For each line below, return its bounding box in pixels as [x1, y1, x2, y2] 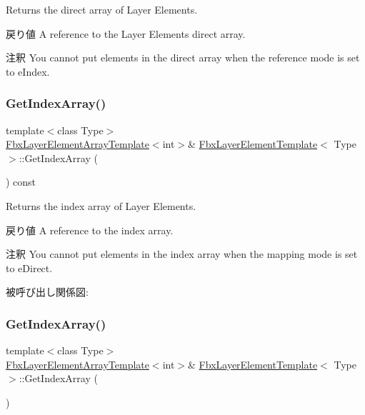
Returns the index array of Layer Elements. [6, 198, 196, 213]
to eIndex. [6, 64, 50, 79]
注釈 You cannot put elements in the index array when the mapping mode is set [6, 246, 358, 261]
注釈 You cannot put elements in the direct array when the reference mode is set [6, 50, 360, 65]
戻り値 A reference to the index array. [6, 222, 174, 237]
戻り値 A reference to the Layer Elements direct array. [6, 26, 246, 41]
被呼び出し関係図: [6, 284, 89, 299]
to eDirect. [6, 260, 53, 275]
